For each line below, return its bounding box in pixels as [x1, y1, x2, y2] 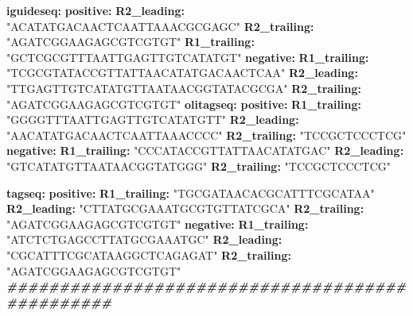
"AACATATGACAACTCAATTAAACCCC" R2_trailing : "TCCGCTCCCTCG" [6, 126, 407, 143]
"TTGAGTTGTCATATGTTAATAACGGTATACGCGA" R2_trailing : [6, 79, 362, 96]
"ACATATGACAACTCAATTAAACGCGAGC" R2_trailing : [6, 17, 314, 34]
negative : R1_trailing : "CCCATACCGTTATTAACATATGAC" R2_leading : [6, 142, 404, 159]
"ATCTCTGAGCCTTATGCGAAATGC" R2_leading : [6, 231, 282, 248]
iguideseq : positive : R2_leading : [6, 2, 185, 18]
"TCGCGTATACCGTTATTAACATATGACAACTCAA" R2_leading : [6, 64, 358, 81]
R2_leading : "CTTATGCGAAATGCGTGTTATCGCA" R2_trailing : [6, 200, 364, 217]
